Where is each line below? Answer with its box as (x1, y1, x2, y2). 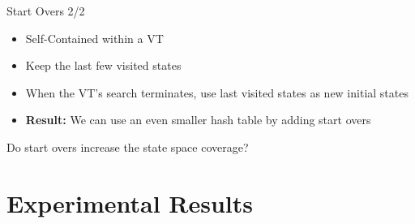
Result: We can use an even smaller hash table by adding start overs (25, 111, 371, 128)
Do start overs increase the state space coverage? (6, 138, 249, 155)
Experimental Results (6, 186, 253, 219)
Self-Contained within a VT (25, 29, 164, 46)
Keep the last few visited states (25, 57, 182, 74)
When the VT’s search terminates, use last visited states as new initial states (25, 84, 409, 101)
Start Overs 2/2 (6, 2, 85, 19)
